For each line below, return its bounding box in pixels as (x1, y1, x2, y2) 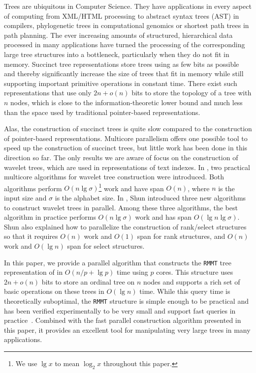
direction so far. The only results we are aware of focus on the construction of (4, 152, 238, 162)
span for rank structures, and (137, 231, 225, 241)
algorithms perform (4, 183, 62, 193)
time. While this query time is (139, 286, 230, 296)
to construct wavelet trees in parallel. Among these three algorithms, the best (4, 202, 238, 212)
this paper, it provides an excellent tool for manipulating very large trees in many (4, 324, 251, 335)
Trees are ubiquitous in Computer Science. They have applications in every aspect (4, 1, 252, 11)
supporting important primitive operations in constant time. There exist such (4, 78, 237, 88)
